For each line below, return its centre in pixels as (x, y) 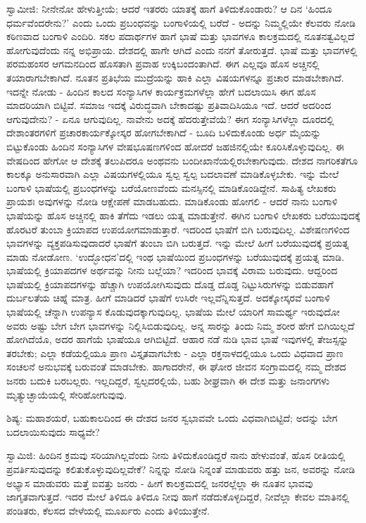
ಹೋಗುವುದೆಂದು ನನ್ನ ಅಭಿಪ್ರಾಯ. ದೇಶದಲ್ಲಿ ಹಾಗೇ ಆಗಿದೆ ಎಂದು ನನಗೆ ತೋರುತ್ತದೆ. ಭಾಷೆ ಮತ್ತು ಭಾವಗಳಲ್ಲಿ (182, 50)
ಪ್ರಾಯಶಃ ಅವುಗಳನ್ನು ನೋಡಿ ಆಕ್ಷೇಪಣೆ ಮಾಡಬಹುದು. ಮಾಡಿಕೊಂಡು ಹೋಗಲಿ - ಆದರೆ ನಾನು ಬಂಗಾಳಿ (172, 201)
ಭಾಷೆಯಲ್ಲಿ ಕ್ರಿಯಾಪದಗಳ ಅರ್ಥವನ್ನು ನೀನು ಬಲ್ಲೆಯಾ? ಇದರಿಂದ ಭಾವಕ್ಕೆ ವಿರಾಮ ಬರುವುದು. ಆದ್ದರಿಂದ (172, 270)
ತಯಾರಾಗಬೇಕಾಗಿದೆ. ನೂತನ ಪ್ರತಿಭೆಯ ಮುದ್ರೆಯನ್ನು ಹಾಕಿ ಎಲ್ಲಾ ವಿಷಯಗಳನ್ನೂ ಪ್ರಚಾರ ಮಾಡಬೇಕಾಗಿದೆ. (175, 77)
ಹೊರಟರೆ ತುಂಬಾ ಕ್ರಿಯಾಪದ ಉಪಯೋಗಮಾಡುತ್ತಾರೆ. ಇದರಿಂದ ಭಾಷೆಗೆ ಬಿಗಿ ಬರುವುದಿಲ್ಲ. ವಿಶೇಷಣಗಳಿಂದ (178, 229)
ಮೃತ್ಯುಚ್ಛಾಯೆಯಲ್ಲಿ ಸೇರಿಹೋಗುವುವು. (67, 394)
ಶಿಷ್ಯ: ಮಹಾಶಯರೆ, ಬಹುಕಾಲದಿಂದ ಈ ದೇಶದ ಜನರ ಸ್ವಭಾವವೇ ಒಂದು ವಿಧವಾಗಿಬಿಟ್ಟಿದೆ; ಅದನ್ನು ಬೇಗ (172, 418)
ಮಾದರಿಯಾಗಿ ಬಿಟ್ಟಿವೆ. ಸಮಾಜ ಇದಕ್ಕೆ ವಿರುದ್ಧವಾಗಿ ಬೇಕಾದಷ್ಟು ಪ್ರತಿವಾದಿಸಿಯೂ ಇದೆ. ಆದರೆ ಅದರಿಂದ (169, 105)
